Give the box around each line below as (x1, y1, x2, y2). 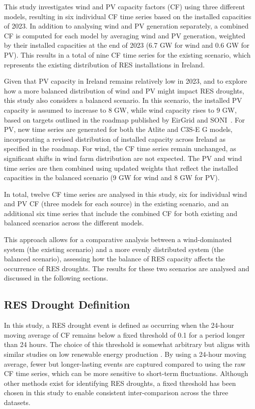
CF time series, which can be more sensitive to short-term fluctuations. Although (4, 368, 248, 378)
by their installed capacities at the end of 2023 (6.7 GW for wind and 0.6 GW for (4, 40, 250, 50)
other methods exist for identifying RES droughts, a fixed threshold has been (4, 378, 236, 388)
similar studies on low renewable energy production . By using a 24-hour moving (4, 349, 247, 359)
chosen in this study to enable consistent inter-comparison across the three (4, 387, 228, 398)
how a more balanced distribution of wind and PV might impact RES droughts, (4, 85, 244, 95)
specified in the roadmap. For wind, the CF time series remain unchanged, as (4, 143, 236, 154)
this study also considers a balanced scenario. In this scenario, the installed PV (4, 95, 242, 105)
